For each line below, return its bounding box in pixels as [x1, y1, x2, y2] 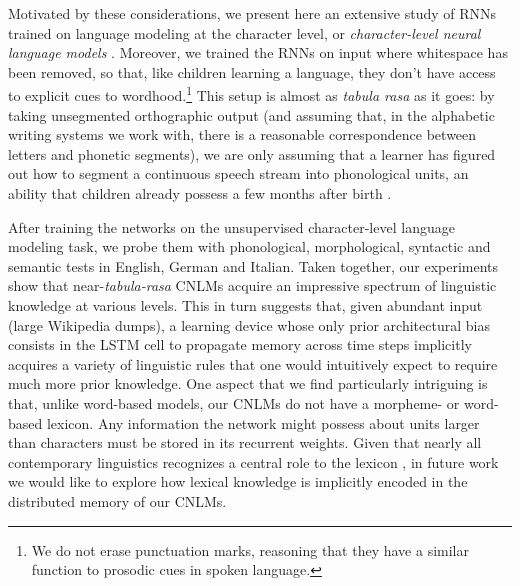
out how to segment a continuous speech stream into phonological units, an [8, 163, 469, 184]
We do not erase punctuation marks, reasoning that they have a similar [31, 539, 469, 560]
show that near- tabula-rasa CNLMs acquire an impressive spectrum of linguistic [8, 275, 497, 296]
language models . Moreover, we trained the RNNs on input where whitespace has [8, 42, 508, 63]
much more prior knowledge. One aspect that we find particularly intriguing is [8, 373, 488, 394]
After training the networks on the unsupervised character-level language [8, 216, 455, 237]
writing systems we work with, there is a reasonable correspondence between [8, 124, 477, 145]
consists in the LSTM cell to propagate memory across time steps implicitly [8, 334, 472, 355]
